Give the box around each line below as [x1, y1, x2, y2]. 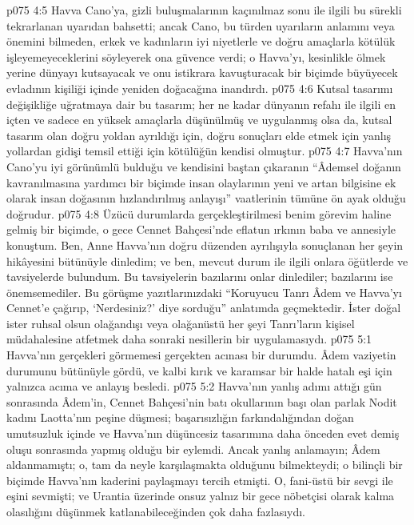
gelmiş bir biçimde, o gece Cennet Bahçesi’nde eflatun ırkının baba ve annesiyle [6, 221, 396, 238]
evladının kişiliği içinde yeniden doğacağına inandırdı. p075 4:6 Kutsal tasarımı [6, 79, 393, 96]
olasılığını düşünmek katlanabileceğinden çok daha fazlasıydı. [6, 503, 306, 519]
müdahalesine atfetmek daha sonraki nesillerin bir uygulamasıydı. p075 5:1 [6, 331, 372, 347]
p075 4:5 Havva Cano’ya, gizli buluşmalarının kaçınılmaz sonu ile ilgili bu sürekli [6, 2, 402, 18]
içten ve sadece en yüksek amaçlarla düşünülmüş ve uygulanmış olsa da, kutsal [6, 111, 392, 128]
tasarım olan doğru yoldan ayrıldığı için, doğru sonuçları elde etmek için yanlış [6, 126, 392, 143]
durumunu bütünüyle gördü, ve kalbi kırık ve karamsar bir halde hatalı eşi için [6, 362, 392, 379]
